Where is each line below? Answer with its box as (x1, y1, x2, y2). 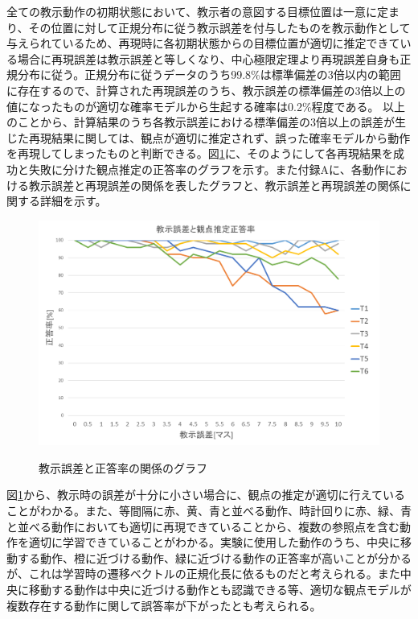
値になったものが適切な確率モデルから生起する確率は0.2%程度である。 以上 (6, 97, 406, 114)
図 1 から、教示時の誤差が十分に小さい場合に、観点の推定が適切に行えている (6, 486, 405, 503)
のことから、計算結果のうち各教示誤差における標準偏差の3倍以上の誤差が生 (6, 113, 406, 130)
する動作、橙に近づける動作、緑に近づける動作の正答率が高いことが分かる (17, 549, 412, 566)
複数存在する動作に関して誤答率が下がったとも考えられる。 (6, 596, 322, 613)
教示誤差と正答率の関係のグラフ (39, 459, 207, 476)
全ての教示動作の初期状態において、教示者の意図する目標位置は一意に (6, 3, 377, 19)
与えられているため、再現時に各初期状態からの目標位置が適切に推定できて (6, 35, 400, 52)
